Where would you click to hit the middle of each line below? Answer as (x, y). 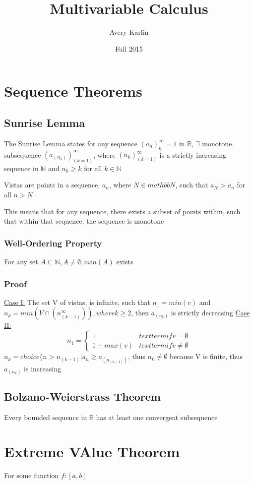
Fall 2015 (129, 48)
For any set (21, 262)
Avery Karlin (129, 32)
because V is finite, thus (206, 356)
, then (140, 313)
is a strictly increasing (193, 154)
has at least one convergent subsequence (157, 417)
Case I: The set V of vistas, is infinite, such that (77, 302)
